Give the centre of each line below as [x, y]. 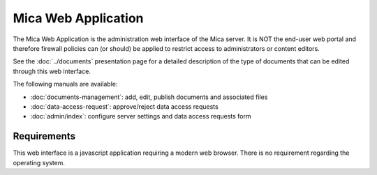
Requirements [44, 136]
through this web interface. [52, 71]
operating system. [39, 162]
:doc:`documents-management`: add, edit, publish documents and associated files [149, 97]
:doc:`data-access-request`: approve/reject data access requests [125, 106]
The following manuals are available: [65, 84]
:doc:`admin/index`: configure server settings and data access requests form [141, 116]
